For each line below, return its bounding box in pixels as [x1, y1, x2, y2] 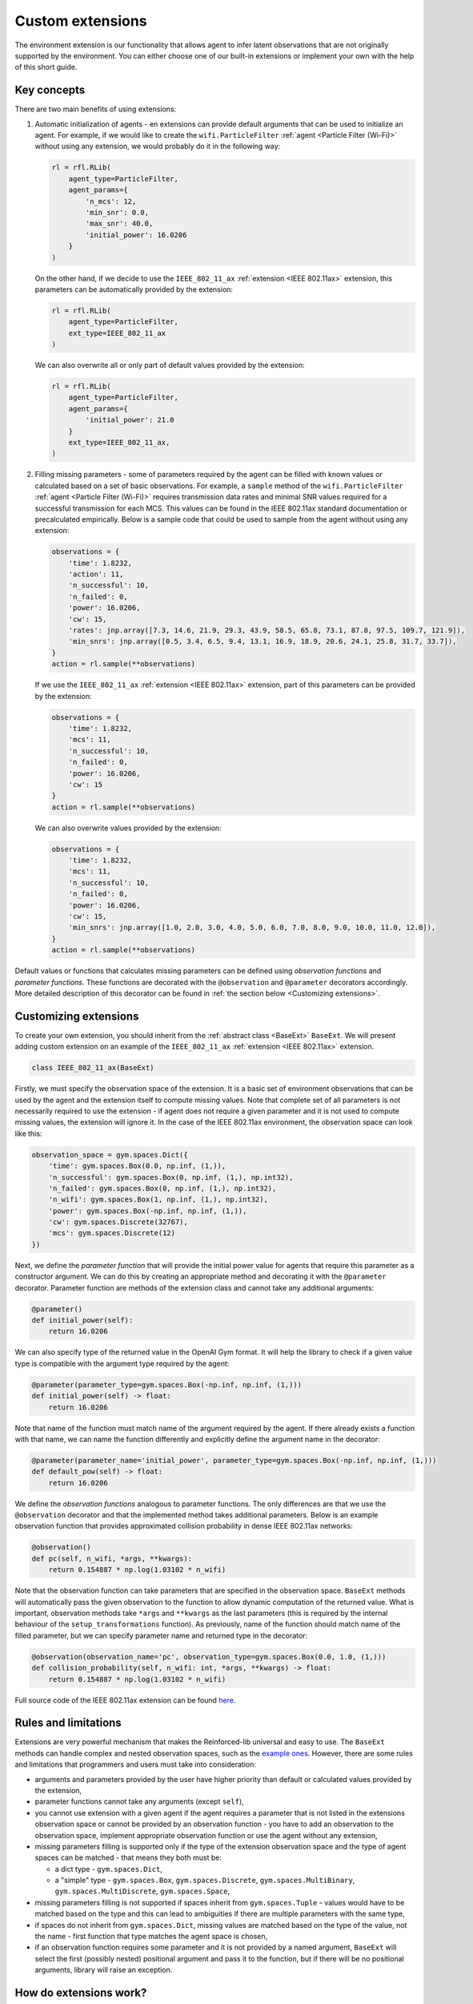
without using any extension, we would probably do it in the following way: [34, 141, 281, 152]
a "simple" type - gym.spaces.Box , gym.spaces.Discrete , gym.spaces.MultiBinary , [54, 1876, 355, 1885]
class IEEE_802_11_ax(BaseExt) [31, 1063, 155, 1073]
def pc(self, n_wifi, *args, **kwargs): [31, 1554, 192, 1563]
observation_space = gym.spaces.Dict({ [31, 1150, 188, 1159]
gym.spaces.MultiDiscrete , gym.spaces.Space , [54, 1886, 230, 1896]
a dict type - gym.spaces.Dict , [54, 1864, 163, 1873]
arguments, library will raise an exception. [34, 1965, 173, 1975]
